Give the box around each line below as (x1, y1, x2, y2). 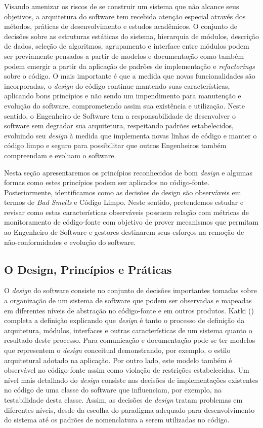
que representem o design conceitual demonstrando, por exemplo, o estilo (4, 345, 231, 355)
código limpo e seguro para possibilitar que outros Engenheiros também (4, 140, 227, 151)
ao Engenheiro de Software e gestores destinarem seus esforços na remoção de (4, 227, 244, 237)
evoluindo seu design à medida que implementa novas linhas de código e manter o (4, 130, 257, 140)
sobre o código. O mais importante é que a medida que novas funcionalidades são (4, 70, 255, 81)
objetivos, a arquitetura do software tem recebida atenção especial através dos (4, 11, 246, 21)
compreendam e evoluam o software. (4, 150, 116, 160)
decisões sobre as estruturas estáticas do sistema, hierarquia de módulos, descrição (4, 30, 259, 41)
